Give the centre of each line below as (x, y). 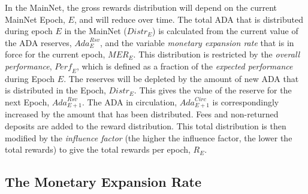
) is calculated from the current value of (225, 31)
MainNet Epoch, (35, 19)
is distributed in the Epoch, (55, 90)
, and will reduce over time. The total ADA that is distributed (188, 19)
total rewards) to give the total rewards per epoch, (98, 149)
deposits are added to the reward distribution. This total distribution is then (146, 126)
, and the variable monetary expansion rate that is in (197, 42)
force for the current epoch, (55, 54)
